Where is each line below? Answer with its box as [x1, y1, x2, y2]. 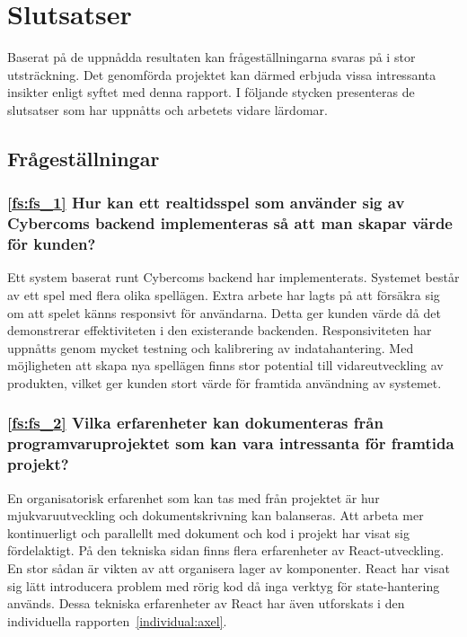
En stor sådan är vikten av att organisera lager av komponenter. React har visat [7, 558, 450, 577]
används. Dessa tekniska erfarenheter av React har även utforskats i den [7, 594, 405, 613]
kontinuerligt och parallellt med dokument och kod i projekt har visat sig [7, 523, 410, 542]
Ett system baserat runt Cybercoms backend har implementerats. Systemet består [7, 268, 460, 287]
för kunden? [7, 233, 96, 255]
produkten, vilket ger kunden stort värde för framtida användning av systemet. [7, 373, 442, 392]
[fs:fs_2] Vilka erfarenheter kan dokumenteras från [7, 411, 383, 434]
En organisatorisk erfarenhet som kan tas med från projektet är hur [7, 488, 380, 507]
